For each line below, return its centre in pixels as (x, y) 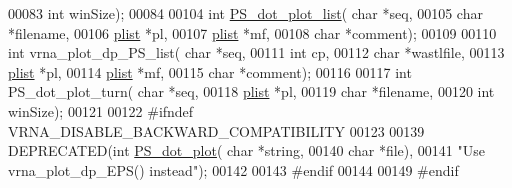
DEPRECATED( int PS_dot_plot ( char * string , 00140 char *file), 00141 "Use (246, 150)
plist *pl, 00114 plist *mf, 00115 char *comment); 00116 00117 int (210, 71)
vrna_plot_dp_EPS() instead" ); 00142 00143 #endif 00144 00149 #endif (233, 169)
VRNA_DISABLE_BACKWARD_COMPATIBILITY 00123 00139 (216, 130)
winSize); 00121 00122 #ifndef (101, 110)
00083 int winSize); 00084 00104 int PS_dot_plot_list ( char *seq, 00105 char (245, 13)
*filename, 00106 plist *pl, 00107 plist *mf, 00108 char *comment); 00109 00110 (252, 32)
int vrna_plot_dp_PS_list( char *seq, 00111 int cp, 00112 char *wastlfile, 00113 (256, 52)
